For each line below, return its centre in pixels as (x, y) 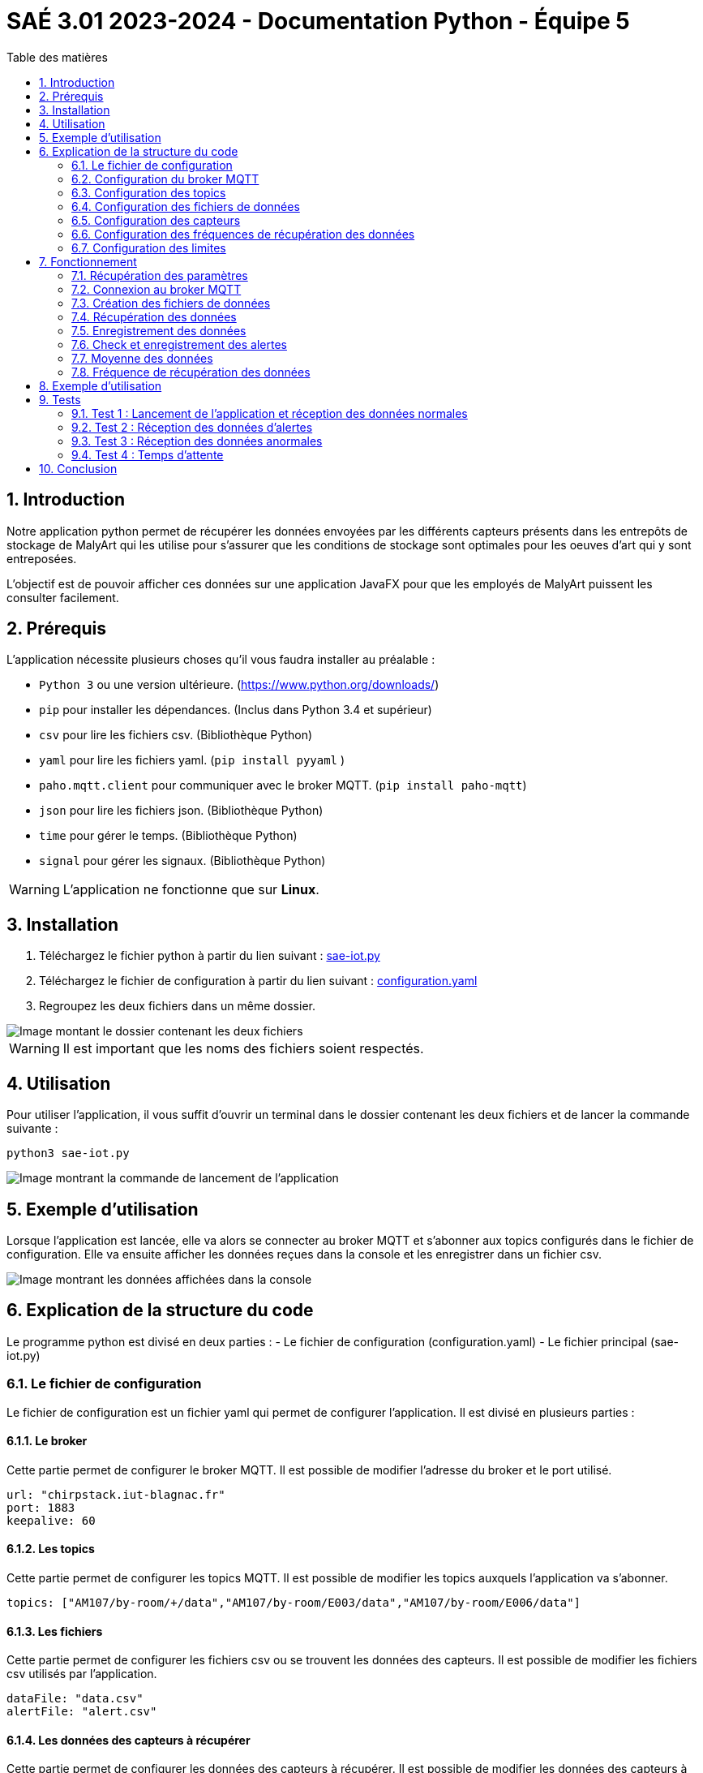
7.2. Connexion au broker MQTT (156, 289)
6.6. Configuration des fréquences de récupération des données (243, 234)
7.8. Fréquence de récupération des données (191, 372)
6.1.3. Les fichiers (55, 1631)
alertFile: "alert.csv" (82, 1712)
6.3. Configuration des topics (149, 192)
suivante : (32, 1129)
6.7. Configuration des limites (149, 247)
